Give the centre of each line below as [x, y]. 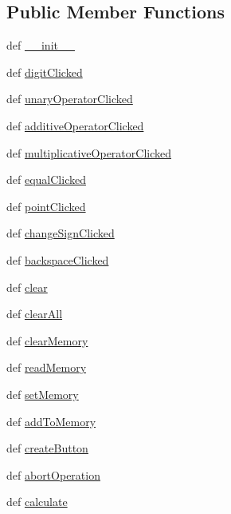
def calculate [37, 502]
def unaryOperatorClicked [70, 99]
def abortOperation [53, 474]
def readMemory [47, 367]
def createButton [47, 448]
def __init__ [41, 45]
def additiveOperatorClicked [75, 125]
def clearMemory [47, 340]
